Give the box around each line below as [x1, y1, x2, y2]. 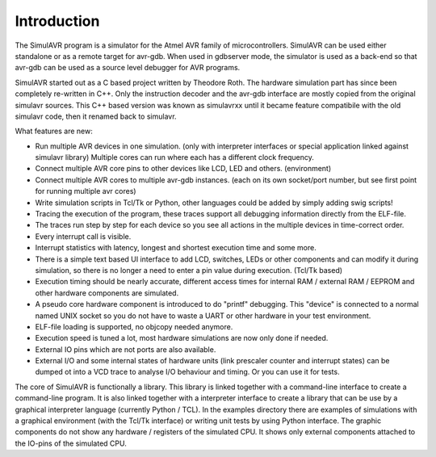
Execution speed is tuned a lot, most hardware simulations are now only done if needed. [35, 333, 329, 343]
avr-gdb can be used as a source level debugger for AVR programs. [15, 63, 241, 73]
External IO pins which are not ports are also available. [35, 344, 216, 354]
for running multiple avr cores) [35, 187, 136, 196]
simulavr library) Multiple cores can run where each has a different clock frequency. [35, 153, 315, 162]
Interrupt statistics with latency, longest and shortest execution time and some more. [35, 243, 317, 253]
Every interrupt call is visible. [35, 231, 132, 241]
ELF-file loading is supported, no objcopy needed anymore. [35, 321, 233, 331]
